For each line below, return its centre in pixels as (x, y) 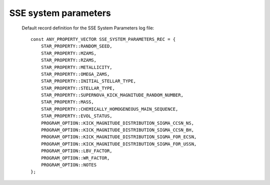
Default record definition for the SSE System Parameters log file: (88, 28)
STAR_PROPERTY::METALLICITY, (76, 67)
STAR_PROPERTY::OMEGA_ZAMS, (75, 74)
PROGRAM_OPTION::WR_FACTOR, (75, 158)
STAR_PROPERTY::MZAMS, (69, 53)
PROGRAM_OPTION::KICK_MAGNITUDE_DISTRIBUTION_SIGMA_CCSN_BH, (117, 130)
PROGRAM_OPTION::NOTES (69, 165)
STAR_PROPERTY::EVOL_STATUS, (76, 116)
